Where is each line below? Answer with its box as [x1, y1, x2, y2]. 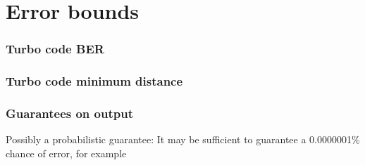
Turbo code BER [6, 40, 104, 58]
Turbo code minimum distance [6, 72, 183, 90]
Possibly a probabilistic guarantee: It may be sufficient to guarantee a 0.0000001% [6, 132, 360, 147]
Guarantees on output [6, 104, 133, 121]
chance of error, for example [6, 145, 127, 160]
